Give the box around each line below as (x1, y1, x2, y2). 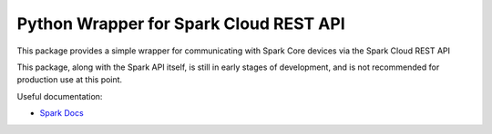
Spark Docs (39, 108, 84, 119)
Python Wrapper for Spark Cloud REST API (16, 14, 345, 33)
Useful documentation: (16, 91, 103, 101)
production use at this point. (16, 74, 123, 85)
